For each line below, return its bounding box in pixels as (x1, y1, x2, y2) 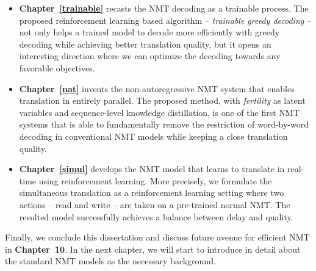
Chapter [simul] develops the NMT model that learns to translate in (19, 162, 285, 175)
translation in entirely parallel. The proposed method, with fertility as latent (19, 94, 306, 107)
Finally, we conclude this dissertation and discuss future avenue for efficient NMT (5, 231, 310, 244)
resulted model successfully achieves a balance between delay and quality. (19, 210, 293, 223)
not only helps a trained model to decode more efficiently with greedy (19, 26, 280, 38)
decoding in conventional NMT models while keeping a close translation (19, 129, 288, 142)
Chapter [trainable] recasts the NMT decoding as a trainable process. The (19, 2, 309, 14)
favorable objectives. (19, 61, 95, 74)
